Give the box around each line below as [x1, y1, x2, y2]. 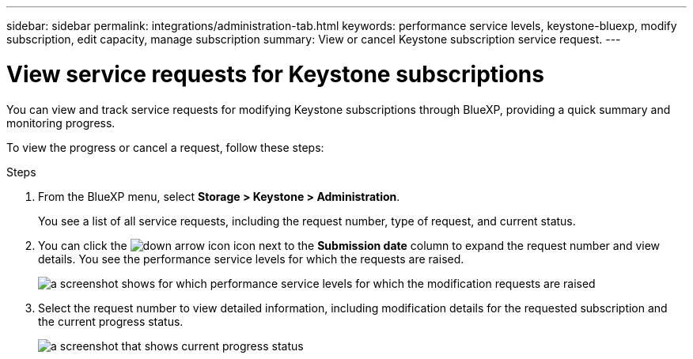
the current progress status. [38, 314, 184, 328]
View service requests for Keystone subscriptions [6, 60, 544, 88]
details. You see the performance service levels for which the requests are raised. [38, 251, 464, 266]
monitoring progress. [6, 115, 116, 130]
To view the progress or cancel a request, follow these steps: [6, 140, 324, 154]
